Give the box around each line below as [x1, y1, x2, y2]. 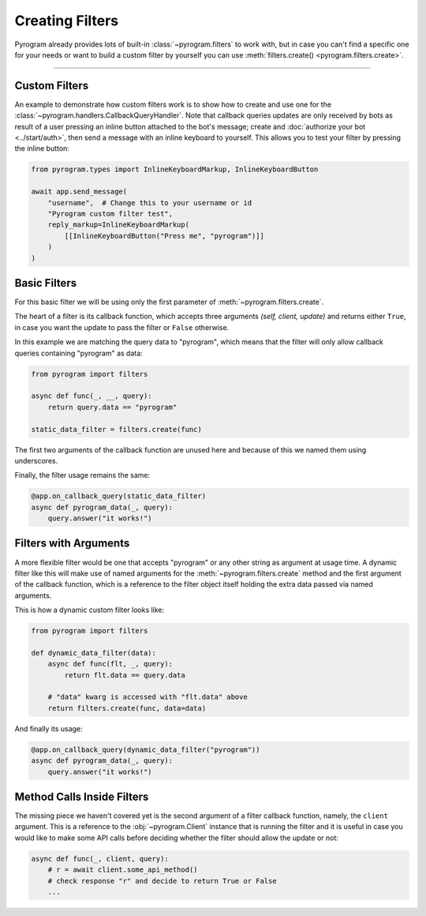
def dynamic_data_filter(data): [31, 648, 157, 657]
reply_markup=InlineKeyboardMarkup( [47, 220, 189, 229]
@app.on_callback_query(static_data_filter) [31, 492, 207, 501]
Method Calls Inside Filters [14, 790, 149, 803]
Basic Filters [14, 276, 77, 290]
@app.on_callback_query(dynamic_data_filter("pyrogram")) [31, 745, 260, 754]
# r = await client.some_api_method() [47, 865, 198, 874]
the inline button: [14, 144, 70, 153]
